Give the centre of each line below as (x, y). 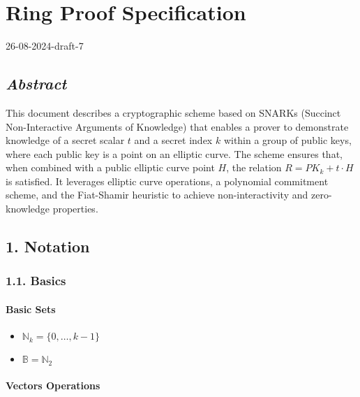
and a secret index (173, 140)
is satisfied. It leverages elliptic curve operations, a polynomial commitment (167, 181)
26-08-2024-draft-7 (45, 46)
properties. (75, 209)
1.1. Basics (36, 281)
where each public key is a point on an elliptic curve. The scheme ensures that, (174, 153)
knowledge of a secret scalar (65, 140)
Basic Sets (31, 309)
